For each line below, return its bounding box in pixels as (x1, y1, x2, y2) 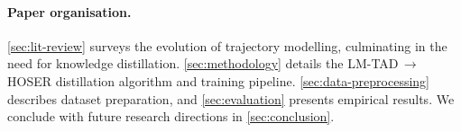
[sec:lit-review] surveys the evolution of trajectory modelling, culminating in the (7, 36, 447, 55)
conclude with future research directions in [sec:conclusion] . (7, 107, 335, 126)
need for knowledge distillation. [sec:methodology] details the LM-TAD (7, 54, 399, 73)
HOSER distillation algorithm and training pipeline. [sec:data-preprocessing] (7, 71, 429, 90)
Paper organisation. (7, 2, 132, 21)
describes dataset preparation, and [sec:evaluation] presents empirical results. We (7, 89, 455, 108)
